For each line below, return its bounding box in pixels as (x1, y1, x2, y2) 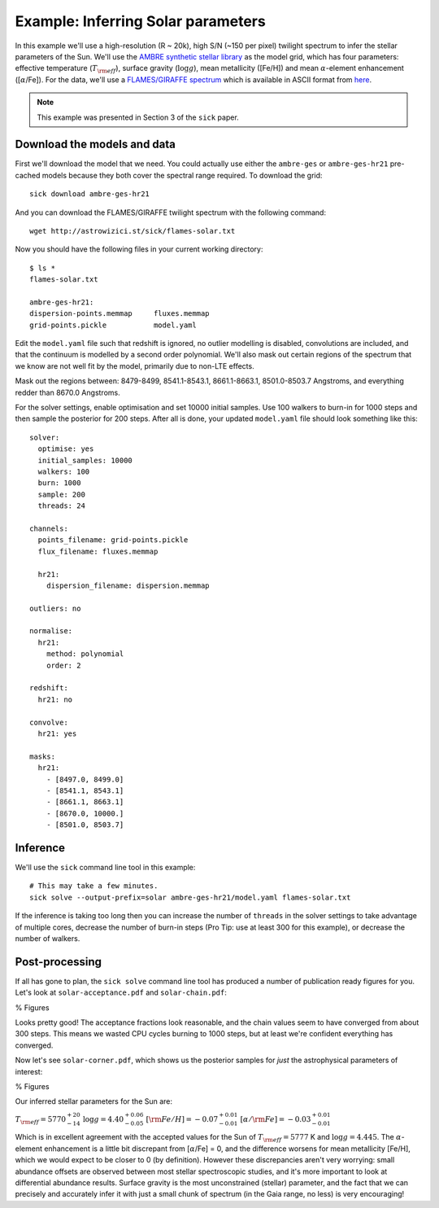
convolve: (29, 717, 68, 727)
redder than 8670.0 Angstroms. (15, 387, 121, 397)
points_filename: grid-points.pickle (37, 536, 189, 545)
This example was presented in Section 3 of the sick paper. (37, 112, 239, 122)
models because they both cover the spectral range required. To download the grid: (41, 170, 323, 180)
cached (15, 170, 41, 180)
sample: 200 (37, 489, 85, 499)
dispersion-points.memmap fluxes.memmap (29, 309, 211, 318)
